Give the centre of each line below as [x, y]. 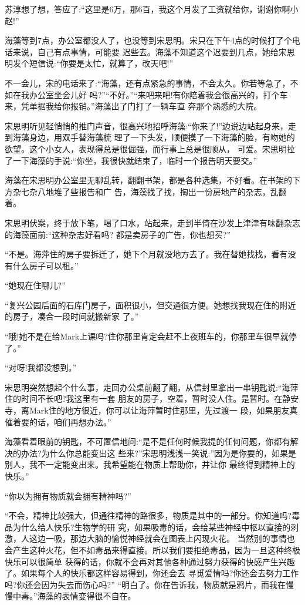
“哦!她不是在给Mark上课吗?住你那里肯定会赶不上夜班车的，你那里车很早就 [147, 336]
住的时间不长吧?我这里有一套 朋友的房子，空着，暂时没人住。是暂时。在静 [148, 399]
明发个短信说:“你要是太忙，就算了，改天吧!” [89, 63]
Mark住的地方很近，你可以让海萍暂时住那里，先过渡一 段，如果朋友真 [163, 410]
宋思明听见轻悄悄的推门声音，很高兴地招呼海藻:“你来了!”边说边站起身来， [146, 125]
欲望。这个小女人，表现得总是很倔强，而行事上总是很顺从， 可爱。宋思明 [146, 148]
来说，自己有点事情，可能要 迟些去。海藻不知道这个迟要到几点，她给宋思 [154, 51]
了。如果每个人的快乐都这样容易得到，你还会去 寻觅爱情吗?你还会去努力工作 [152, 573]
